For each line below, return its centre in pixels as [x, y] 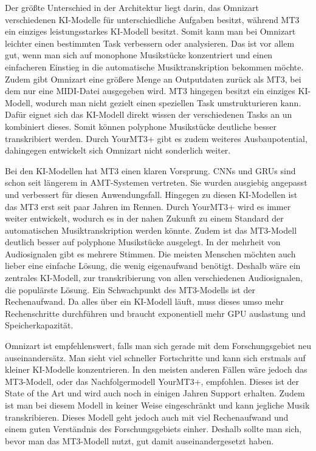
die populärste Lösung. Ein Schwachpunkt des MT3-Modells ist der [130, 289]
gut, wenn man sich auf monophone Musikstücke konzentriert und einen [139, 55]
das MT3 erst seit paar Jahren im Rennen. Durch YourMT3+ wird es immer [148, 206]
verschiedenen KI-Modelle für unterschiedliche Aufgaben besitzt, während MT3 [152, 19]
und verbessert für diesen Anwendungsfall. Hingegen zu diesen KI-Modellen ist [151, 194]
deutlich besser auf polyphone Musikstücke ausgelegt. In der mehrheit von [143, 242]
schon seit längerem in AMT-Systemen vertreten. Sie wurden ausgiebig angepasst [156, 182]
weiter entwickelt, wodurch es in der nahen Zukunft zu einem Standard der [144, 218]
